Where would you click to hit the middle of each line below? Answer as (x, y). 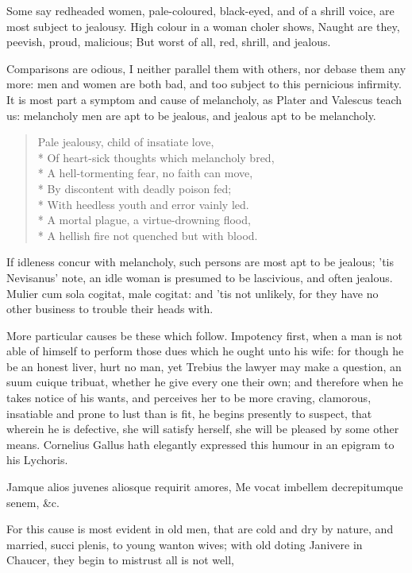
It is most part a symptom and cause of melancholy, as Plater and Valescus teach (204, 99)
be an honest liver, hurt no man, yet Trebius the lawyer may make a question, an (204, 366)
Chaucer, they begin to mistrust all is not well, (120, 560)
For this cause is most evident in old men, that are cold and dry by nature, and (200, 529)
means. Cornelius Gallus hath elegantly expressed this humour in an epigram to (200, 444)
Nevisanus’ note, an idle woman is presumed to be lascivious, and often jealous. (200, 277)
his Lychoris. (37, 460)
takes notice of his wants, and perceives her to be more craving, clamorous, (189, 398)
